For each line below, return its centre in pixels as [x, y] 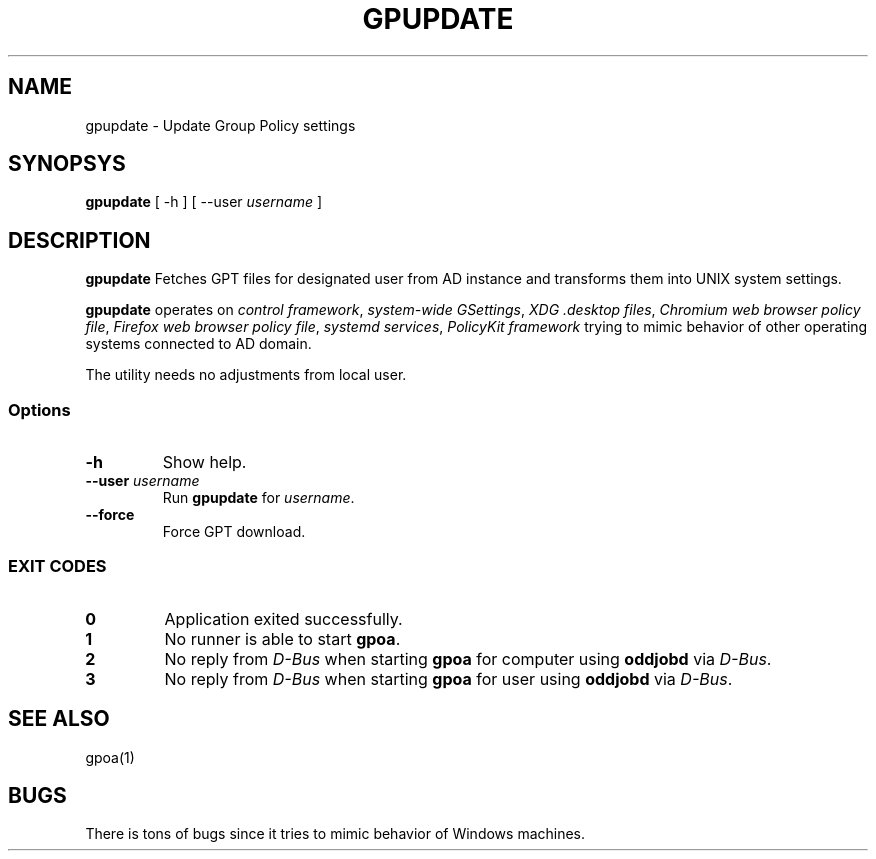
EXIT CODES [57, 566]
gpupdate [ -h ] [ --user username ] [204, 202]
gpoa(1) [110, 757]
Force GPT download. [234, 532]
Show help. [204, 462]
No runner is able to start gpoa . [282, 638]
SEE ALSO [59, 719]
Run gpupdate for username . [258, 498]
